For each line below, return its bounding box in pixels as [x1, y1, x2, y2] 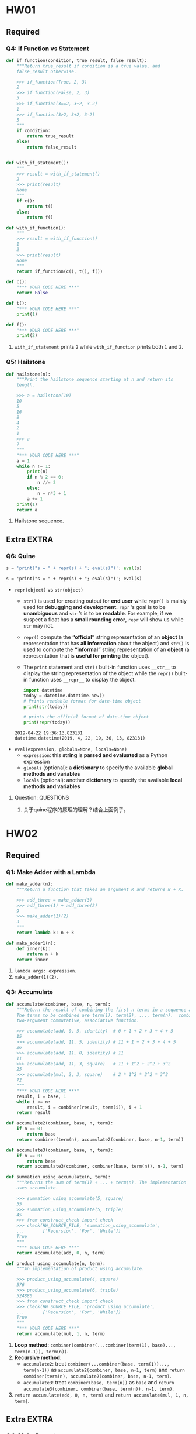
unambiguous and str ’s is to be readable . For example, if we [23, 610, 172, 617]
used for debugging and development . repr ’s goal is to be [23, 603, 166, 610]
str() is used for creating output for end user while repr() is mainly [23, 597, 187, 604]
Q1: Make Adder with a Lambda [6, 868, 96, 876]
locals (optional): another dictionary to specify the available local [23, 776, 183, 784]
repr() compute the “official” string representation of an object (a [23, 633, 184, 641]
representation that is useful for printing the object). [23, 652, 150, 659]
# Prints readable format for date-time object [23, 698, 141, 704]
